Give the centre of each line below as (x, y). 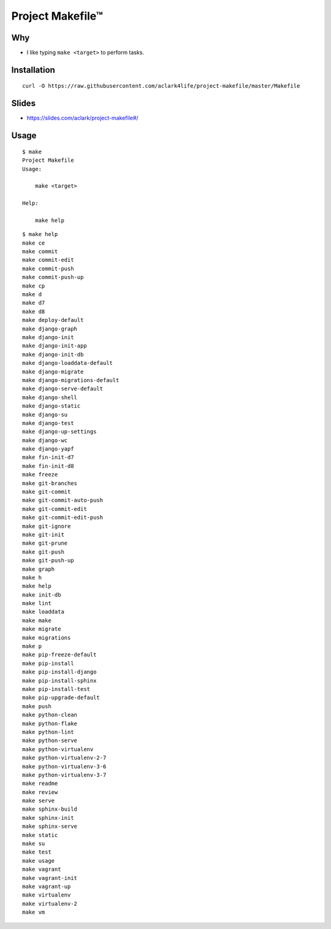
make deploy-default (53, 320)
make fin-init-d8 (48, 466)
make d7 (34, 303)
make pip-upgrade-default (61, 698)
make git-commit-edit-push (63, 518)
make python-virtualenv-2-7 (64, 758)
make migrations (47, 637)
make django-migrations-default (71, 380)
